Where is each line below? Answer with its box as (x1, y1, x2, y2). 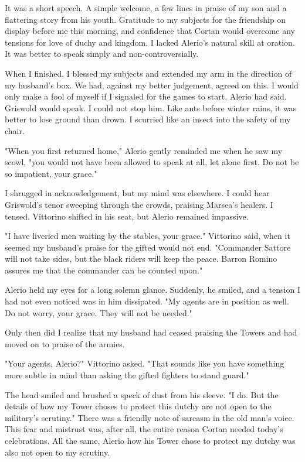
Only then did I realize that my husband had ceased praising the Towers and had (5, 326, 297, 338)
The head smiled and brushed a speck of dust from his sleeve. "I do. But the (5, 388, 279, 401)
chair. (5, 124, 25, 136)
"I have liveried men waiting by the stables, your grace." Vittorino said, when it (5, 230, 290, 242)
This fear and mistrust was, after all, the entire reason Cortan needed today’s (5, 423, 283, 435)
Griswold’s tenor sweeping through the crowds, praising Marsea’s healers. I (5, 198, 273, 210)
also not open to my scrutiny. (5, 446, 110, 458)
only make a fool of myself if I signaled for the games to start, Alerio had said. (5, 90, 287, 102)
